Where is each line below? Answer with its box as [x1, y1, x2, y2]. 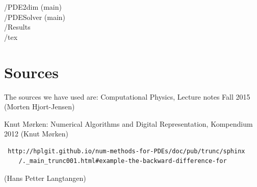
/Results [4, 21, 31, 32]
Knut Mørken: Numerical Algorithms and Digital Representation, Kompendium [4, 118, 253, 129]
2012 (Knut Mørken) [4, 128, 69, 139]
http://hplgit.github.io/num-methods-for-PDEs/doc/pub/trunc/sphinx [8, 147, 245, 155]
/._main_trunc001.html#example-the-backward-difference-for [18, 157, 227, 165]
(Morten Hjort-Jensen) [4, 101, 75, 112]
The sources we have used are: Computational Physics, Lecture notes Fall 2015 [4, 91, 250, 102]
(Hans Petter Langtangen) [4, 173, 86, 183]
